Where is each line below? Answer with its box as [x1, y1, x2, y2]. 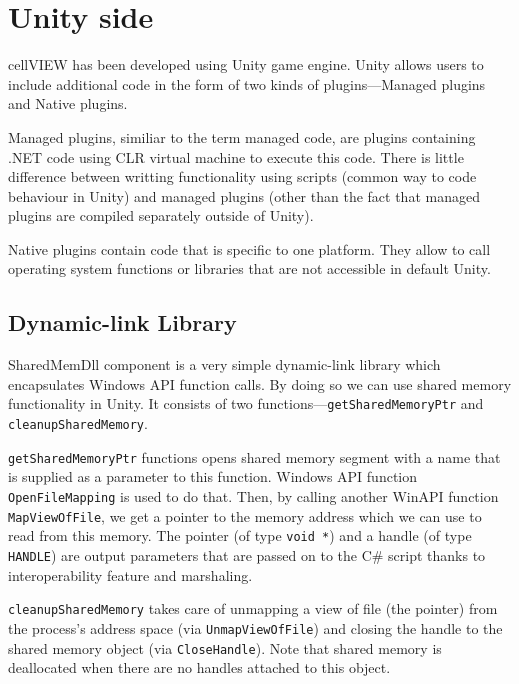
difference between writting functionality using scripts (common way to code [8, 166, 477, 187]
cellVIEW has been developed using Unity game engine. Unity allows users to [8, 54, 484, 75]
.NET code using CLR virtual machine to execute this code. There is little [8, 146, 464, 167]
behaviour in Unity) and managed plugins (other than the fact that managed [8, 185, 480, 206]
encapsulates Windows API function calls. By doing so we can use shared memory [8, 373, 512, 394]
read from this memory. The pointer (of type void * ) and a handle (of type [8, 525, 472, 546]
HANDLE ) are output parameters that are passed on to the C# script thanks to [8, 544, 486, 565]
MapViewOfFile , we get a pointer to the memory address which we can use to [8, 505, 482, 526]
